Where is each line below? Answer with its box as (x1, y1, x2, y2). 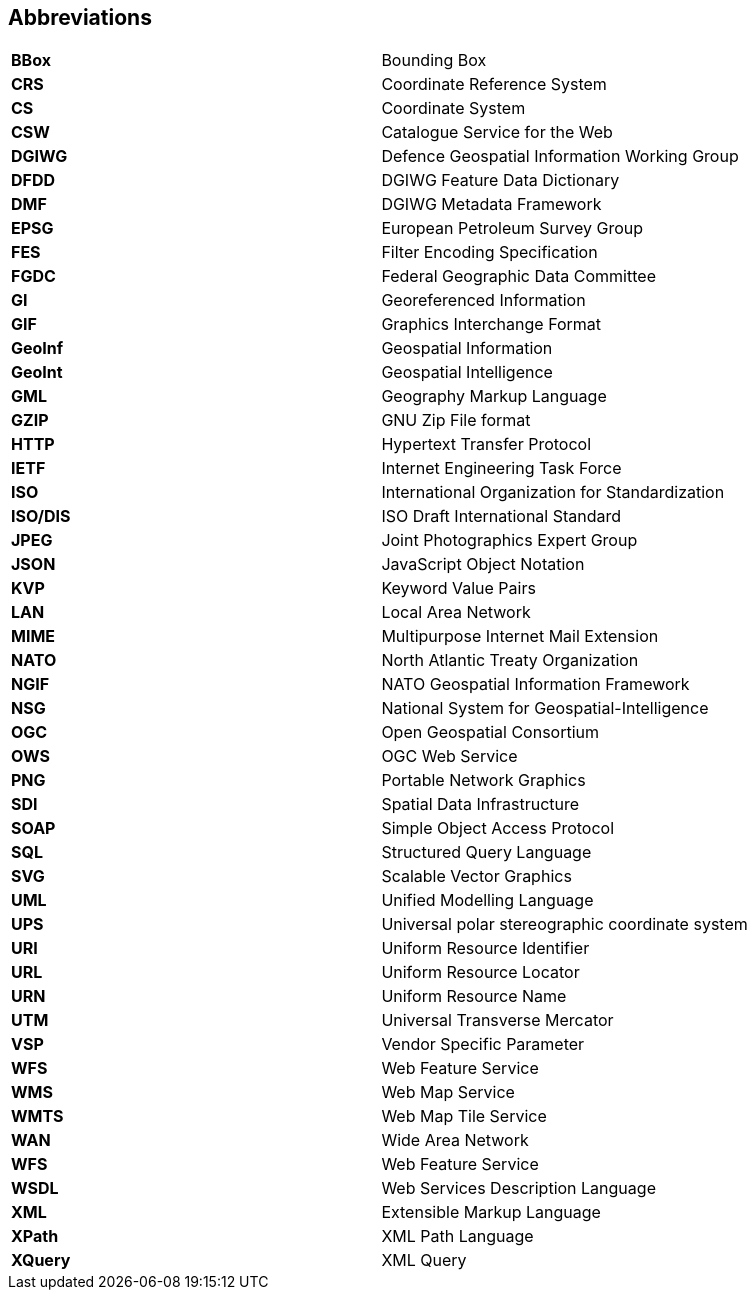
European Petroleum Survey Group (381, 218, 643, 239)
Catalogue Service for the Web (381, 122, 613, 143)
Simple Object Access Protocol (381, 818, 615, 839)
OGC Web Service (381, 746, 518, 767)
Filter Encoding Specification (381, 242, 598, 263)
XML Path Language (381, 1226, 534, 1247)
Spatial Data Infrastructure (381, 794, 580, 815)
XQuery (11, 1250, 71, 1271)
